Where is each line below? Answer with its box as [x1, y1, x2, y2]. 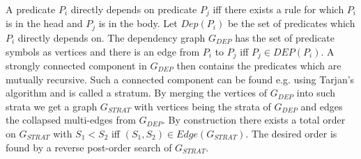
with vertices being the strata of [134, 99, 271, 113]
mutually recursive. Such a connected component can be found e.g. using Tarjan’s [6, 72, 355, 86]
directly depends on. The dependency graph [17, 30, 206, 44]
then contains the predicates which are [176, 58, 341, 72]
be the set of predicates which [227, 16, 355, 31]
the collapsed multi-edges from [6, 112, 136, 127]
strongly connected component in [6, 58, 147, 72]
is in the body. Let [98, 16, 178, 31]
